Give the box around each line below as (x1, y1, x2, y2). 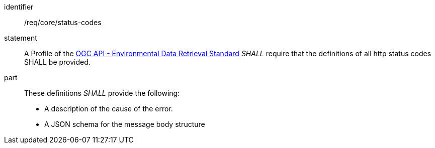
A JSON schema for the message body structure (44, 120, 205, 128)
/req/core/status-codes (24, 18, 102, 27)
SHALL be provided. (24, 58, 91, 66)
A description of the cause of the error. (44, 104, 173, 113)
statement (4, 34, 37, 42)
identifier (4, 3, 34, 11)
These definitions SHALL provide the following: (24, 89, 180, 97)
